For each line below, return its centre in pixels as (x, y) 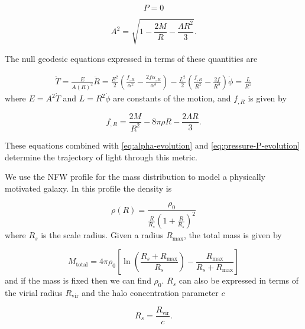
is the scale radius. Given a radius (102, 235)
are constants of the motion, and (172, 98)
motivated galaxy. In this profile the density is (88, 188)
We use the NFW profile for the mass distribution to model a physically (135, 177)
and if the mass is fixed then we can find (78, 280)
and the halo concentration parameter (150, 292)
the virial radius (34, 292)
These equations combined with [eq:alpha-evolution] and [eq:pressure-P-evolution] (152, 145)
